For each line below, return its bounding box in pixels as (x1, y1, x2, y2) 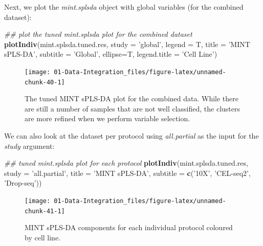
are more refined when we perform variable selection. (25, 113, 190, 124)
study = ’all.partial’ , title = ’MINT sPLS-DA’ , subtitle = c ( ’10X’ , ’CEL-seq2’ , (4, 167, 251, 178)
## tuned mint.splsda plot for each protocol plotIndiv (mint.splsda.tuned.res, (4, 158, 248, 168)
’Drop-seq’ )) (4, 177, 42, 188)
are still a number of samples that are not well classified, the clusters (25, 103, 240, 114)
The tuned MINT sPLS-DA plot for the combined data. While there (25, 93, 239, 104)
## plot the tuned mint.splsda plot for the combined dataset (4, 29, 192, 39)
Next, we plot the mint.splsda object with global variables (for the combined (4, 2, 244, 12)
